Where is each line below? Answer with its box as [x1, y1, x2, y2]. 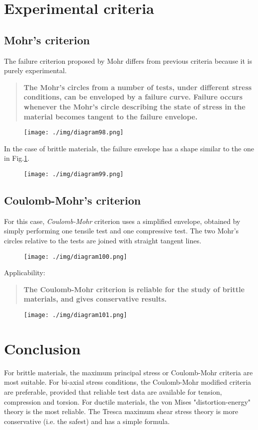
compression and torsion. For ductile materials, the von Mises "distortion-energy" [4, 396, 251, 407]
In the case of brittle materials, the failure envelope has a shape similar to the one [4, 143, 254, 153]
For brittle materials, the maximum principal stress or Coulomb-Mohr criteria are [4, 367, 253, 377]
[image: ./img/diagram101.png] [24, 312, 127, 319]
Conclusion [4, 338, 81, 358]
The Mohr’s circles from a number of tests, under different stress [23, 82, 252, 92]
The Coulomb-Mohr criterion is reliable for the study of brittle [23, 284, 245, 294]
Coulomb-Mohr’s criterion [4, 193, 141, 208]
